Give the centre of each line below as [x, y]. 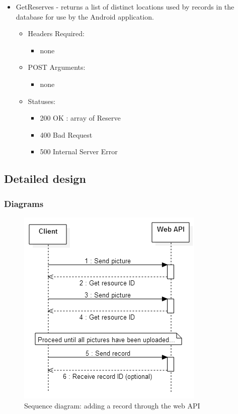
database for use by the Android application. [85, 16]
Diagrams [24, 203]
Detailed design [45, 179]
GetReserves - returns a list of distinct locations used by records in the [125, 7]
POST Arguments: [57, 67]
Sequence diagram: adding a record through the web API [112, 405]
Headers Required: [56, 33]
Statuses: [42, 101]
